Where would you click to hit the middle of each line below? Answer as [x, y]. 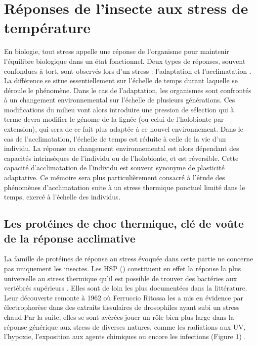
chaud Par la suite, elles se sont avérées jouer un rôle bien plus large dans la [119, 317]
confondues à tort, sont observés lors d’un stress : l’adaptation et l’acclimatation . [128, 71]
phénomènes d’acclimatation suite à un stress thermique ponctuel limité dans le [125, 187]
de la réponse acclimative [70, 238]
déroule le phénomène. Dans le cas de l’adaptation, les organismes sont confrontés [128, 90]
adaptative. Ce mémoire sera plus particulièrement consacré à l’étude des [115, 177]
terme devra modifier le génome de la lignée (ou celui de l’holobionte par [114, 119]
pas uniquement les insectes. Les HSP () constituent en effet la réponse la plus [123, 268]
